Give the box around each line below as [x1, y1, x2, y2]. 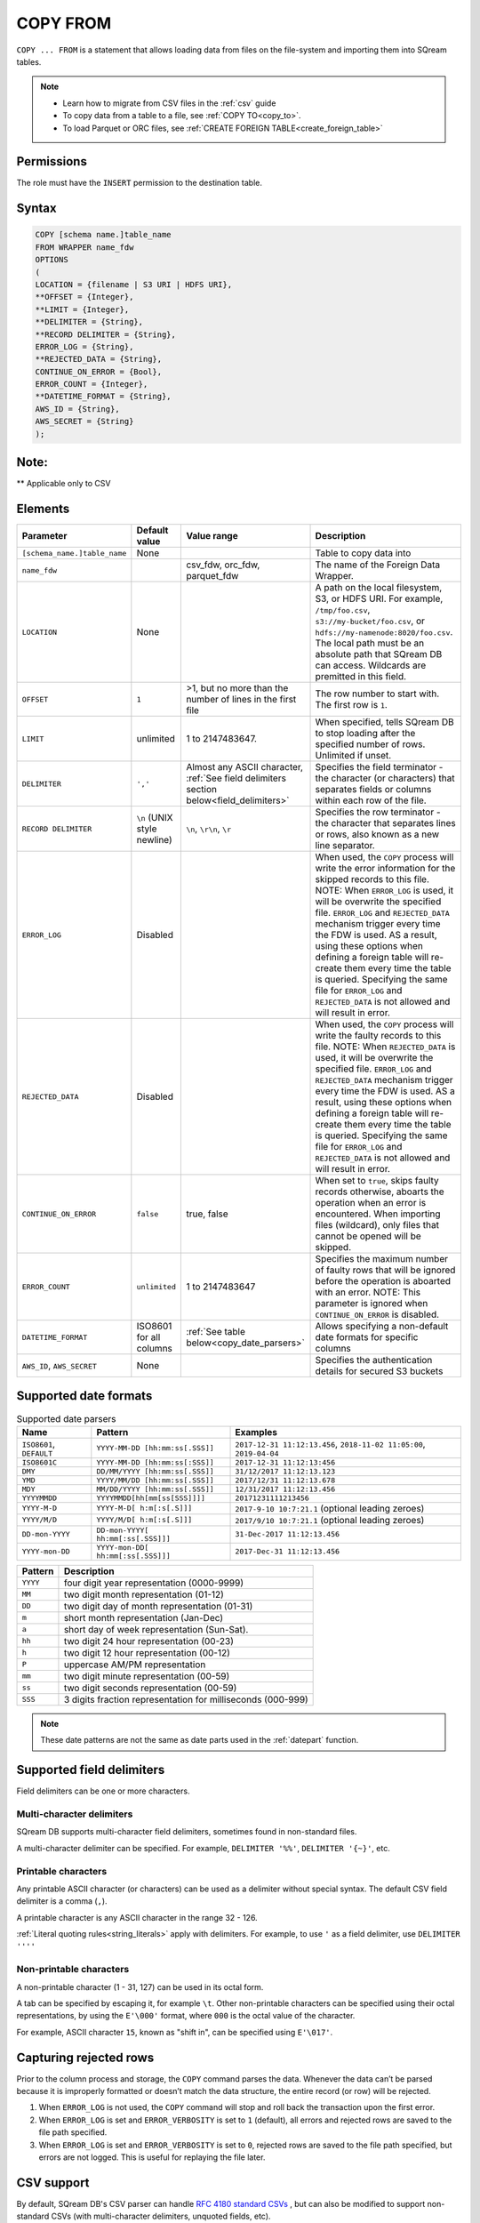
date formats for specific [315, 1331, 419, 1344]
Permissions [16, 154, 88, 169]
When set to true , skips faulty [315, 1175, 439, 1187]
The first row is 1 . [315, 699, 388, 711]
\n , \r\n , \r [186, 823, 231, 835]
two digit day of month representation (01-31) [63, 1600, 253, 1612]
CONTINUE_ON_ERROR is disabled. [315, 1308, 440, 1320]
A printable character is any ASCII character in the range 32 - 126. [16, 1912, 258, 1922]
